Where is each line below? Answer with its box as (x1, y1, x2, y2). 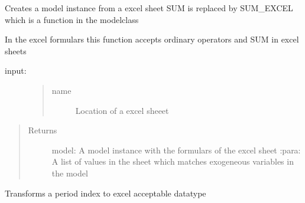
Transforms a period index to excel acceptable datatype (5, 186, 206, 199)
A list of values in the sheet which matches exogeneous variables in (51, 155, 294, 168)
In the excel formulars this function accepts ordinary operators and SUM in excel (5, 33, 299, 45)
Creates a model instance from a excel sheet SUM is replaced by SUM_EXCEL (5, 2, 293, 14)
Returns (28, 124, 57, 136)
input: (5, 64, 27, 77)
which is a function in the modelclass (5, 13, 139, 25)
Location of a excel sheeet (75, 104, 169, 116)
